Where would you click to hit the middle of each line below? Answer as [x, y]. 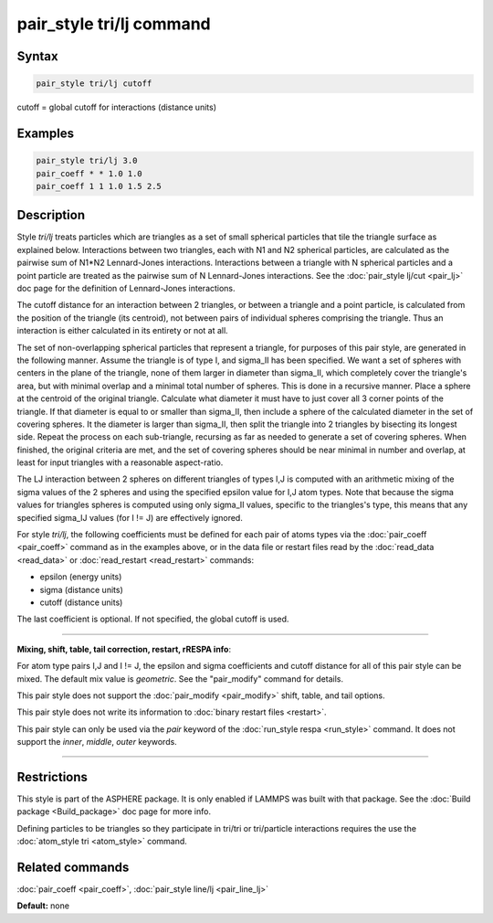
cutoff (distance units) [81, 602]
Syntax [37, 56]
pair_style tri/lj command [114, 24]
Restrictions [52, 777]
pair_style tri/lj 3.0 [87, 161]
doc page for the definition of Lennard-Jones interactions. [126, 288]
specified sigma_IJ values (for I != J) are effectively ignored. [130, 517]
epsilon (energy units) [81, 577]
